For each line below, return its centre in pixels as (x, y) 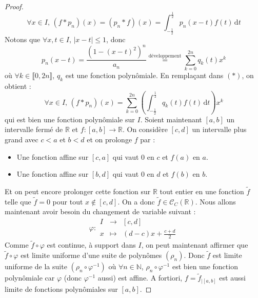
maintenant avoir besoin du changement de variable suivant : (100, 211)
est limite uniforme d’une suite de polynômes (91, 255)
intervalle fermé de (34, 129)
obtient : (18, 86)
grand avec (22, 139)
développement (165, 56)
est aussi (232, 278)
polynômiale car (30, 278)
